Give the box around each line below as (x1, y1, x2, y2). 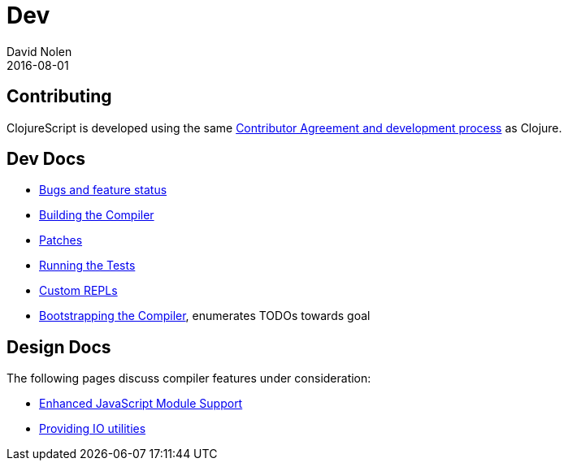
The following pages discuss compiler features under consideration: (7, 371, 371, 386)
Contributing (7, 86, 112, 107)
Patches (39, 233, 83, 248)
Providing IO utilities (39, 422, 146, 436)
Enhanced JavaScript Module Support (39, 396, 243, 411)
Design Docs (7, 336, 111, 357)
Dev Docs (7, 149, 86, 170)
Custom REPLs (39, 283, 118, 298)
